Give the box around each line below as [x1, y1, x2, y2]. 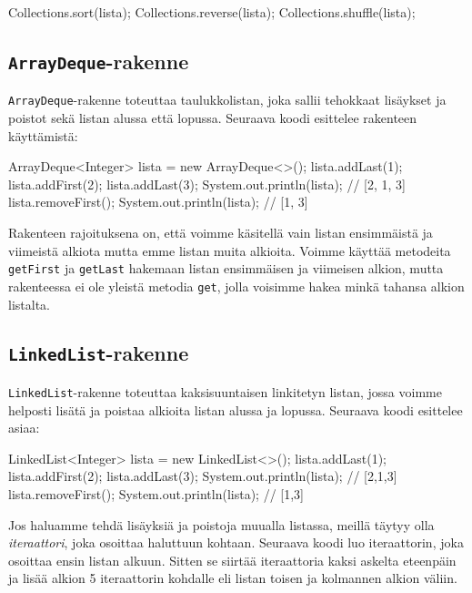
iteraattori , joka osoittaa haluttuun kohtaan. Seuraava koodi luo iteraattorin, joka [8, 533, 464, 552]
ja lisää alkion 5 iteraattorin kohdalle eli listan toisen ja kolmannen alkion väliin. [8, 568, 457, 588]
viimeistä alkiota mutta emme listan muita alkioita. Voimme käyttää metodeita [8, 240, 451, 260]
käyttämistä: [8, 126, 78, 145]
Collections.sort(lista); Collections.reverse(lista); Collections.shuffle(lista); [8, 3, 416, 21]
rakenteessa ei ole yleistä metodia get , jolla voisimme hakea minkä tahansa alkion [8, 276, 465, 295]
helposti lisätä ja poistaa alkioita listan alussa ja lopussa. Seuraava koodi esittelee [8, 400, 463, 419]
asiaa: [8, 418, 40, 437]
